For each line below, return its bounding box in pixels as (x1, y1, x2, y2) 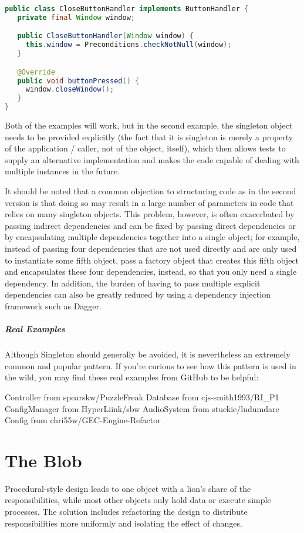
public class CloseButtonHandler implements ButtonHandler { (5, 5, 249, 13)
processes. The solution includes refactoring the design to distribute (5, 505, 248, 517)
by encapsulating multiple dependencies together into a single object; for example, (5, 231, 300, 243)
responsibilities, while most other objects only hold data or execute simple (5, 494, 271, 506)
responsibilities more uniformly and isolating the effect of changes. (5, 517, 242, 529)
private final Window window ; (17, 13, 135, 22)
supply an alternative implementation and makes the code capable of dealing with (5, 153, 299, 166)
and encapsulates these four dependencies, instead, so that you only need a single (5, 265, 297, 278)
